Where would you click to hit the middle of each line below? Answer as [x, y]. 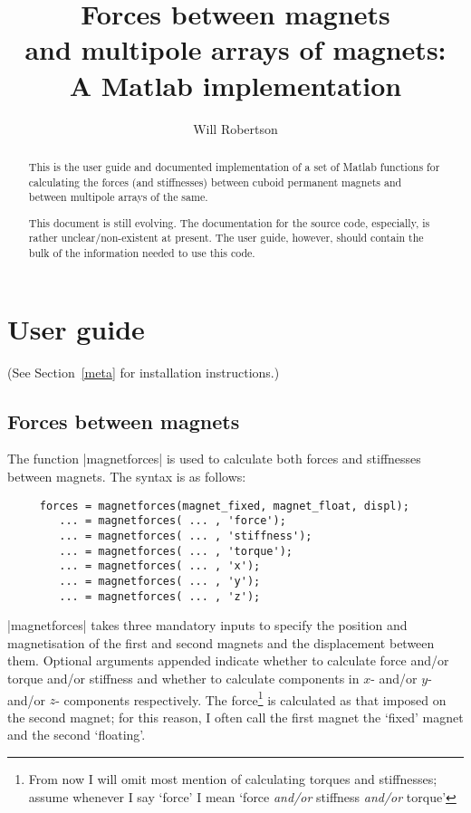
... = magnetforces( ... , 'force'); [173, 521]
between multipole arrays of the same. [118, 197]
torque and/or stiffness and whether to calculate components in [183, 679]
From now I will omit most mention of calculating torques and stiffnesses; [233, 779]
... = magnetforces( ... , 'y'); [160, 581]
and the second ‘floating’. [77, 735]
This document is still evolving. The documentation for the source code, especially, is [229, 222]
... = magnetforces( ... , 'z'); [160, 596]
